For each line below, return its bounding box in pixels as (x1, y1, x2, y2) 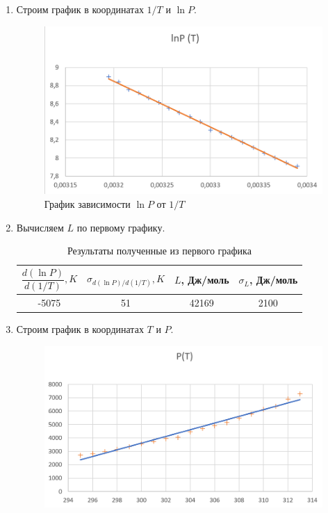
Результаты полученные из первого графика (67, 243, 252, 258)
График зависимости (44, 197, 131, 211)
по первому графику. (76, 220, 165, 234)
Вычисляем (16, 220, 64, 234)
